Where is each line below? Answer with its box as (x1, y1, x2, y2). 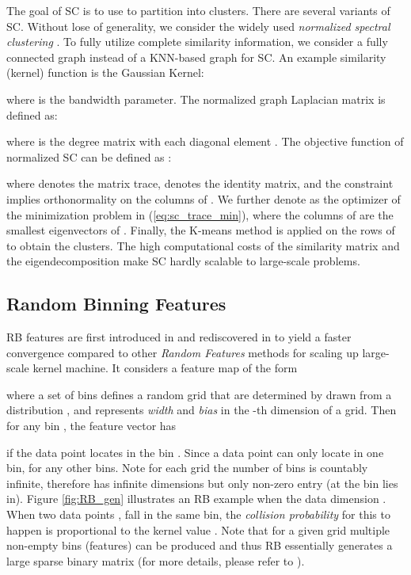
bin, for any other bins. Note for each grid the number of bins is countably (6, 459, 368, 476)
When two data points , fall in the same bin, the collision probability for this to (6, 506, 390, 523)
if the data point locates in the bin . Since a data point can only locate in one (6, 444, 384, 460)
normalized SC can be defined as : (6, 148, 172, 165)
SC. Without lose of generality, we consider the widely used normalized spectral (6, 17, 390, 34)
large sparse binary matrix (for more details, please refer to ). (6, 552, 305, 569)
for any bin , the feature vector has (6, 417, 177, 434)
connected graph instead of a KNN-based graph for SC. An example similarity (6, 48, 386, 65)
